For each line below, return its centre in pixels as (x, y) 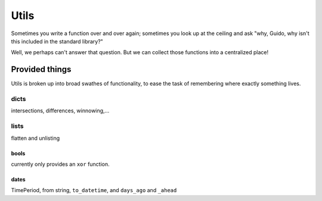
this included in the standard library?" (57, 41)
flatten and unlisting (35, 138)
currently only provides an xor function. (60, 164)
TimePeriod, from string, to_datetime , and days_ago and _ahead (94, 190)
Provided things (41, 69)
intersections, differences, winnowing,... (60, 111)
